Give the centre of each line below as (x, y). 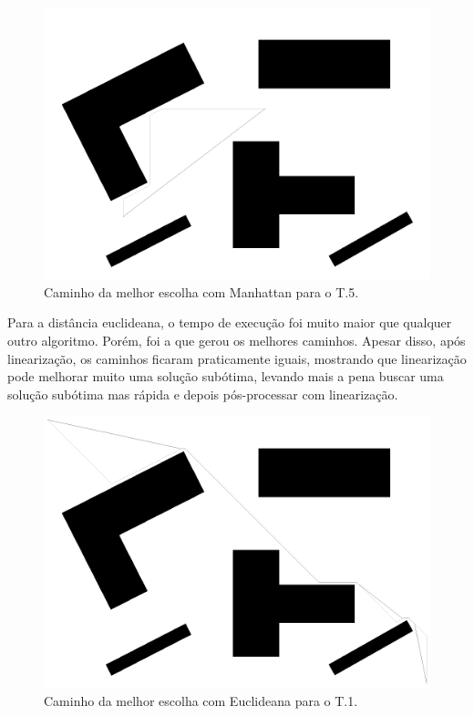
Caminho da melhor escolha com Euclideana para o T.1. (201, 700)
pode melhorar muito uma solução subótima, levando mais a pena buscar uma (226, 376)
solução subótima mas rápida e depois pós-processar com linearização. (203, 394)
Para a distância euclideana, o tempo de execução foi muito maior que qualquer (230, 322)
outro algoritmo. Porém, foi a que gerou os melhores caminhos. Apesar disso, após (237, 340)
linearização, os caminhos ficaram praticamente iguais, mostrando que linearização (237, 358)
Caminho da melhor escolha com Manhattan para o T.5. (201, 291)
